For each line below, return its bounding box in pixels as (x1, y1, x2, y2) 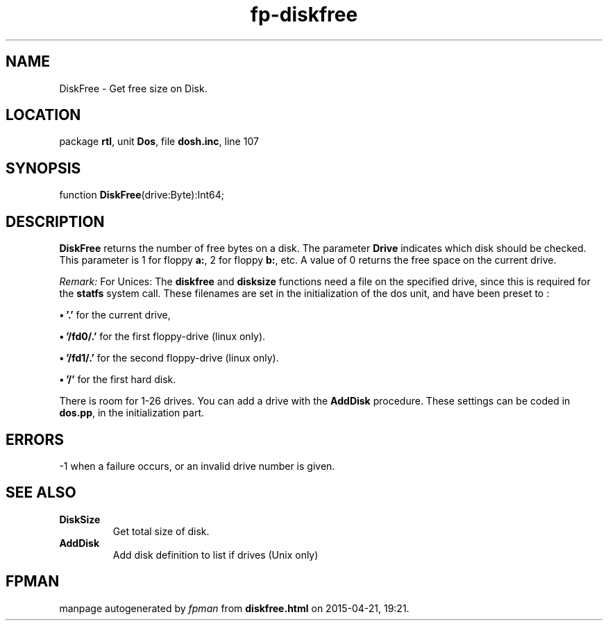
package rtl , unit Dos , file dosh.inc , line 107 (59, 135, 259, 148)
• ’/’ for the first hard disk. (59, 373, 176, 386)
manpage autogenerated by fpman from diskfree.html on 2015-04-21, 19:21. (59, 602, 409, 614)
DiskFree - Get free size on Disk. (59, 82, 208, 94)
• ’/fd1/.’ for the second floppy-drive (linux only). (59, 352, 279, 364)
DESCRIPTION (6, 212, 105, 230)
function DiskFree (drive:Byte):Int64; (59, 189, 225, 201)
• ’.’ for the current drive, (59, 309, 171, 321)
